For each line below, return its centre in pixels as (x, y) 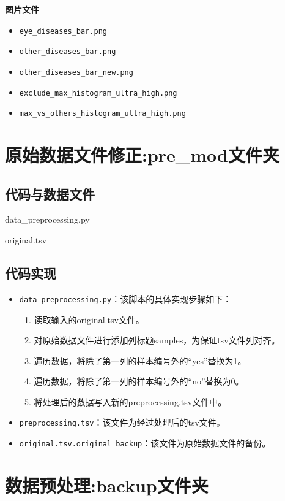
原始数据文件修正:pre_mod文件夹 (142, 155)
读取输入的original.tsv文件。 (89, 319)
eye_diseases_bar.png (63, 31)
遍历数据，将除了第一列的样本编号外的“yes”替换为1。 (140, 360)
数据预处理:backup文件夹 (107, 485)
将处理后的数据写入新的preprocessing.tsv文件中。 (130, 401)
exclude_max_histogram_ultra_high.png (98, 93)
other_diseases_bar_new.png (76, 72)
